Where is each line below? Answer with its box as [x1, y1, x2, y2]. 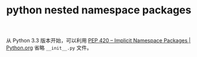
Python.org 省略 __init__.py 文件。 [6, 44, 92, 51]
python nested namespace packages [6, 3, 192, 17]
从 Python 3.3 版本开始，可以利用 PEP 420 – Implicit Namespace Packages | [6, 37, 191, 44]
